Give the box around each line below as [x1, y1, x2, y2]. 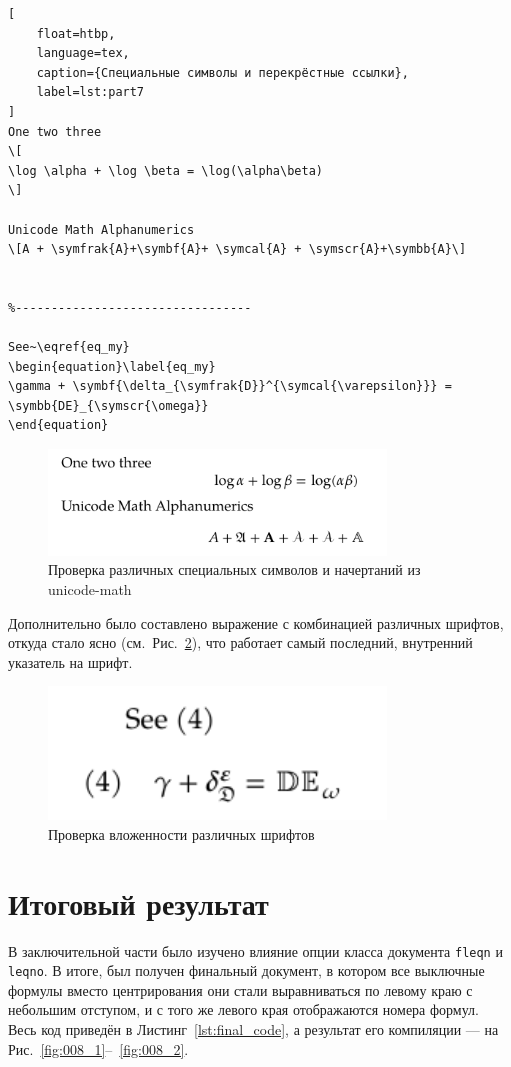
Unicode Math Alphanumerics [8, 222, 195, 237]
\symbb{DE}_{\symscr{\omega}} [8, 398, 209, 413]
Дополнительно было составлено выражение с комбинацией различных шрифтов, [8, 612, 504, 633]
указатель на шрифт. [8, 651, 133, 672]
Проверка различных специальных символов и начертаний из [48, 559, 421, 580]
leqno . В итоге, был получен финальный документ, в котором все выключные [8, 960, 485, 981]
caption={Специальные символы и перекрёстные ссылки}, [36, 65, 409, 80]
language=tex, [36, 46, 130, 61]
